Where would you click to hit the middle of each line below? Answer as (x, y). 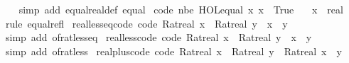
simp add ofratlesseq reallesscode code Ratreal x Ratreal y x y (159, 37)
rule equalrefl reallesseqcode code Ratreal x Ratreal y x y (146, 23)
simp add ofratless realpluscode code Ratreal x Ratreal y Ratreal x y (173, 51)
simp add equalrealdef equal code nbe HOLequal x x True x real (181, 9)
